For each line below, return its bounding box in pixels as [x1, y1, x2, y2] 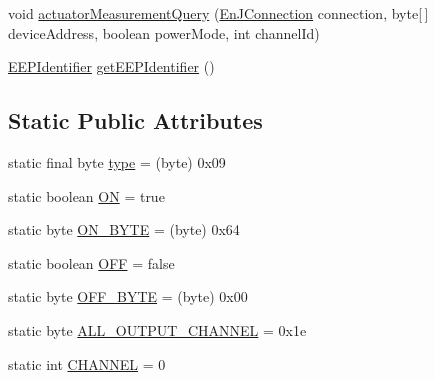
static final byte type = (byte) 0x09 [8, 151, 226, 172]
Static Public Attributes [8, 105, 263, 136]
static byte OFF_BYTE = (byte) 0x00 [8, 286, 248, 307]
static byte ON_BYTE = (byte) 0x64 [8, 219, 240, 240]
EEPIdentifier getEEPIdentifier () [8, 56, 215, 77]
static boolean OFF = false [8, 252, 175, 273]
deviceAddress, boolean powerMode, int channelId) [8, 22, 320, 43]
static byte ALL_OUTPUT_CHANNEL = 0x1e [8, 319, 307, 340]
